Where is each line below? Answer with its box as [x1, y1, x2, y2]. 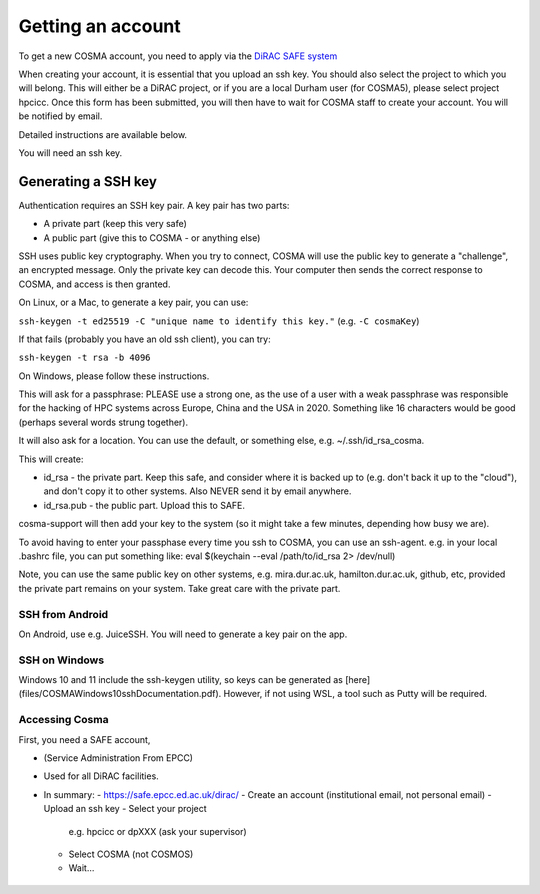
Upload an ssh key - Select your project [43, 803, 207, 815]
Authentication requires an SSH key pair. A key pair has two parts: [18, 199, 290, 211]
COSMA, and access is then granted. [18, 278, 171, 290]
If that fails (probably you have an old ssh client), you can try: [18, 333, 272, 345]
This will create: [18, 453, 84, 465]
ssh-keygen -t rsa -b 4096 [18, 352, 151, 364]
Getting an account [18, 15, 182, 37]
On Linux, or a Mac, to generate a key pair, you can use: [18, 296, 249, 309]
